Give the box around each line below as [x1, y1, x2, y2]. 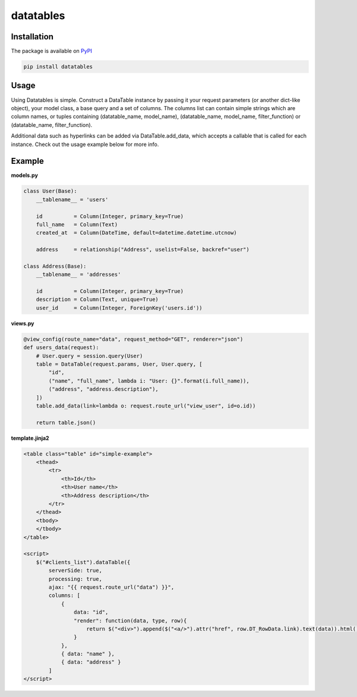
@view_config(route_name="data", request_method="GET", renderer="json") [23, 335, 243, 343]
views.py [11, 319, 35, 327]
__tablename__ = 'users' [36, 196, 109, 203]
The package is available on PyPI [11, 48, 92, 55]
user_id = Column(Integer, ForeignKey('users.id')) [36, 304, 203, 311]
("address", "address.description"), [48, 386, 159, 393]
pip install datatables [23, 63, 93, 70]
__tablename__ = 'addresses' [36, 271, 121, 278]
